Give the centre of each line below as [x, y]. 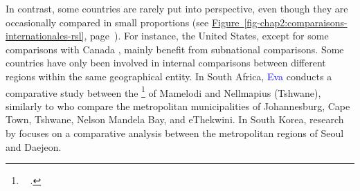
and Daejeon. [34, 146]
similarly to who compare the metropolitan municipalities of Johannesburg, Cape [178, 106]
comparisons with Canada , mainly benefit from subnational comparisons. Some [175, 49]
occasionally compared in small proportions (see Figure [123, 22]
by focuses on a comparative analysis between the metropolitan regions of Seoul [175, 133]
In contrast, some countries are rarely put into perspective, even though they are [177, 8]
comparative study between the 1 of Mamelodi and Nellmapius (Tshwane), [163, 91]
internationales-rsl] [45, 36]
